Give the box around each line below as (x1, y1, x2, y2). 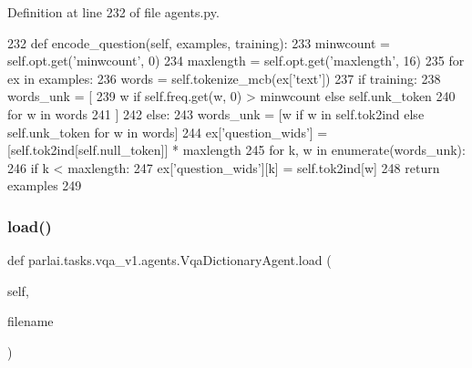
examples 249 (7, 176, 82, 195)
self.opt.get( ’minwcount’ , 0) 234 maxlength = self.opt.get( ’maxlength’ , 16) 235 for (7, 51, 465, 70)
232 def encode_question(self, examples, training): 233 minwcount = (7, 33, 390, 52)
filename (7, 312, 54, 331)
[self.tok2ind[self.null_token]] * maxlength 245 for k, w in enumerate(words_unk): (7, 140, 466, 159)
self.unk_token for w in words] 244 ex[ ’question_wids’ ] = (7, 122, 328, 141)
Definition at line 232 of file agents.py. (7, 3, 220, 21)
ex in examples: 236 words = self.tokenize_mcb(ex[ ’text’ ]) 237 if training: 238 (7, 68, 441, 87)
